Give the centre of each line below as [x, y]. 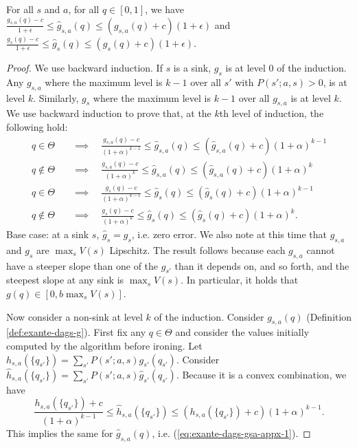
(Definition [329, 316]
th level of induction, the [272, 113]
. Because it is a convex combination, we [261, 374]
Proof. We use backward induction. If [84, 67]
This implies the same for [60, 433]
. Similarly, [56, 97]
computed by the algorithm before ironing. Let [104, 345]
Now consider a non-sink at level [74, 316]
